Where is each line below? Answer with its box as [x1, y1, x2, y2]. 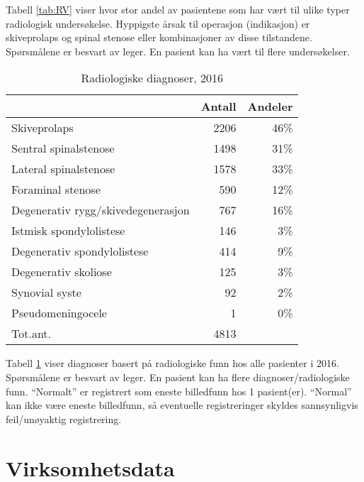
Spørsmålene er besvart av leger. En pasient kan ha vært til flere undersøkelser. [6, 43, 350, 58]
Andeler [247, 98, 293, 115]
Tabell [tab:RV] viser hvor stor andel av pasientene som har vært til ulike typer [6, 2, 350, 16]
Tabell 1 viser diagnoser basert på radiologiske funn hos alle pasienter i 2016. [6, 356, 339, 371]
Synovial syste [11, 284, 81, 301]
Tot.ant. [11, 325, 52, 342]
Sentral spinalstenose [11, 140, 115, 157]
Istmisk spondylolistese [11, 222, 125, 239]
